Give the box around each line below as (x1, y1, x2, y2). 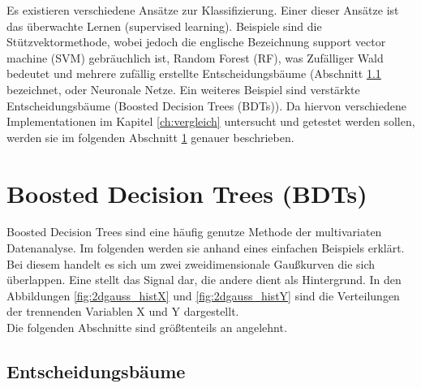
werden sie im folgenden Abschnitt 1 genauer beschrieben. (6, 128, 294, 145)
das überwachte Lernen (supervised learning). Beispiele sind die (6, 17, 322, 34)
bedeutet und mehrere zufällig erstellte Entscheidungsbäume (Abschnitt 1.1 (6, 65, 381, 82)
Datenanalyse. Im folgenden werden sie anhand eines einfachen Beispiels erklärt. (6, 239, 405, 257)
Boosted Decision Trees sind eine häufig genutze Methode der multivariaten (6, 223, 382, 240)
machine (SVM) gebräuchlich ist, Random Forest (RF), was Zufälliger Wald (6, 49, 384, 66)
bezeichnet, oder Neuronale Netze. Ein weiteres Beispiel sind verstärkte (6, 80, 360, 97)
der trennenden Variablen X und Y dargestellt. (6, 303, 239, 320)
